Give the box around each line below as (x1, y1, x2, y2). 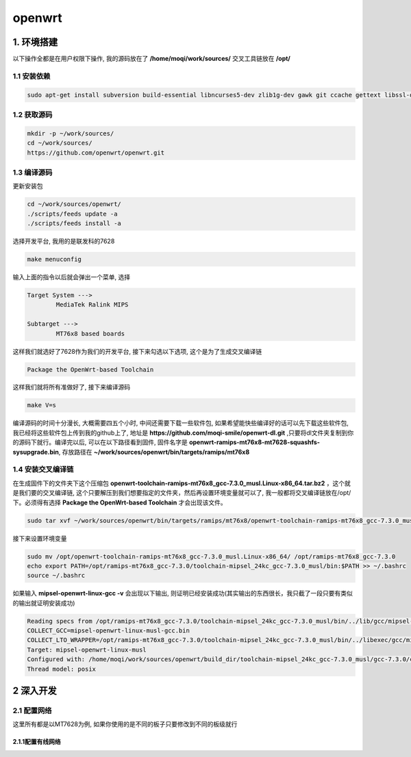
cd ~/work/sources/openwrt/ (27, 201, 121, 208)
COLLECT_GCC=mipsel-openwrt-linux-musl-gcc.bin (27, 627, 190, 634)
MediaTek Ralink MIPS (55, 301, 129, 309)
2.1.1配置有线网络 (12, 738, 61, 746)
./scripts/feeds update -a (27, 209, 118, 218)
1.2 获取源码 (12, 110, 53, 119)
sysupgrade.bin (12, 448, 60, 456)
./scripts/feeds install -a (27, 220, 121, 227)
